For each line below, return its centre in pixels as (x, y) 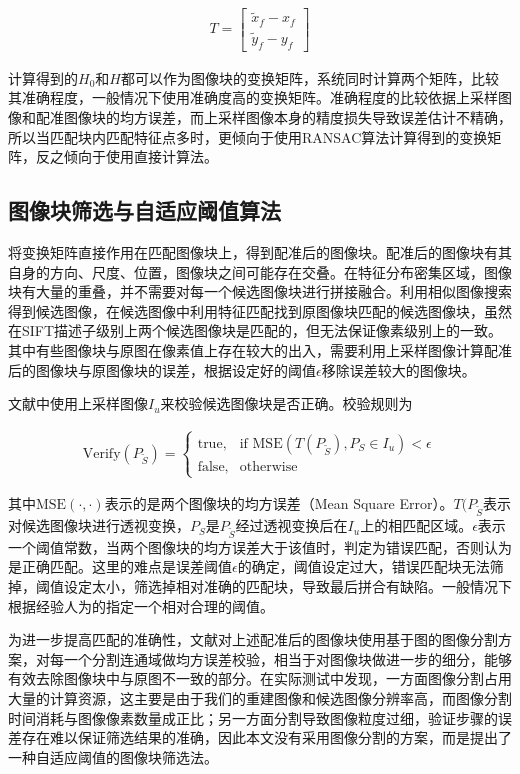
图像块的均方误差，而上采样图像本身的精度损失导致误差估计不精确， (287, 116)
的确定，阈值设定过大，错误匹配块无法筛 (370, 566)
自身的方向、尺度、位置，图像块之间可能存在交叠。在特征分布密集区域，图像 (260, 271)
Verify (101, 453)
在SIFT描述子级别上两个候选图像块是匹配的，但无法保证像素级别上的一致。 (255, 330)
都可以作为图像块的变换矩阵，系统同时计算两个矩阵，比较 (309, 77)
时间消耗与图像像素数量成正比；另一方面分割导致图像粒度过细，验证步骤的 (253, 717)
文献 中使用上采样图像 (78, 403)
